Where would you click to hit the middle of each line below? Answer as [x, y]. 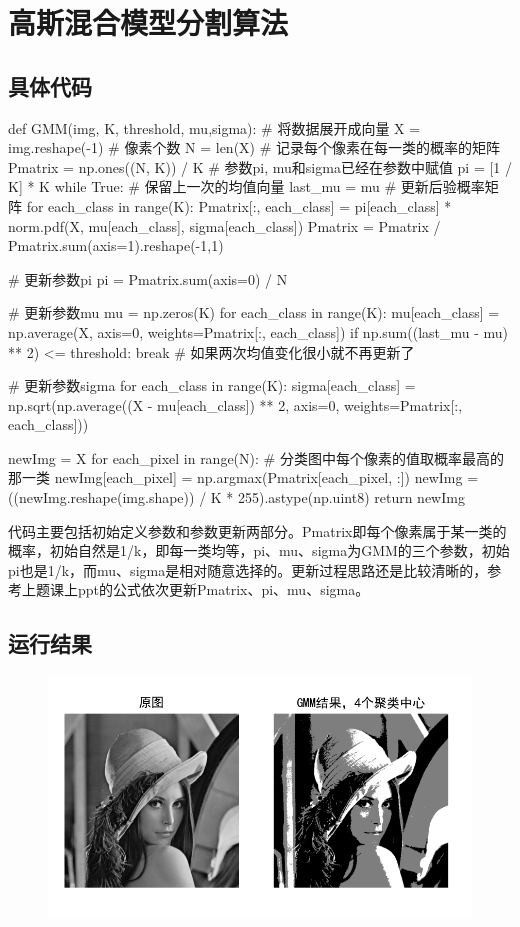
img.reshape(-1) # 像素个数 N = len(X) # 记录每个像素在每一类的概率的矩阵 [254, 147]
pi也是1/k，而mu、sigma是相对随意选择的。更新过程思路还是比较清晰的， [248, 569]
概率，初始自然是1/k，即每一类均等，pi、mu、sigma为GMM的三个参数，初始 [259, 550]
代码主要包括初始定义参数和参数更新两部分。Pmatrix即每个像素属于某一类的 [257, 530]
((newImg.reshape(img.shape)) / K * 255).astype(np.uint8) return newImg [236, 497]
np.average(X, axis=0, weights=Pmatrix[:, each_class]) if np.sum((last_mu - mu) [258, 331]
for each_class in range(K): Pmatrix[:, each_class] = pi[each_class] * [239, 205]
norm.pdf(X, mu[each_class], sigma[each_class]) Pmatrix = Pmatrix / [224, 225]
